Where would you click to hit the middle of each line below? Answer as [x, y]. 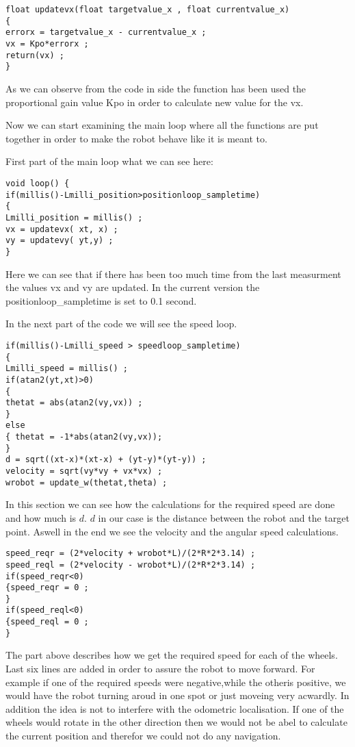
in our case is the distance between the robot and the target [224, 518]
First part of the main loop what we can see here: [109, 161]
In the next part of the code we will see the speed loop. [121, 324]
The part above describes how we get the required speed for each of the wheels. [172, 655]
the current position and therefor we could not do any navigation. [143, 735]
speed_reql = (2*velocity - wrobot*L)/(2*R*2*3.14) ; [131, 565]
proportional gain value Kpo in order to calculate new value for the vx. [155, 102]
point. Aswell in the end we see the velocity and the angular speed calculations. [172, 531]
